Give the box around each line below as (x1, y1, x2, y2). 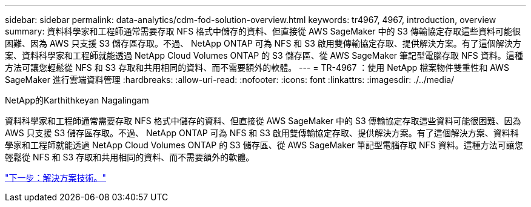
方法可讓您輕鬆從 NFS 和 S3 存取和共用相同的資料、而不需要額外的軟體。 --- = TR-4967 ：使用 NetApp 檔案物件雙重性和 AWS (5, 62, 509, 73)
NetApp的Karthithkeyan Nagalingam (5, 95, 149, 105)
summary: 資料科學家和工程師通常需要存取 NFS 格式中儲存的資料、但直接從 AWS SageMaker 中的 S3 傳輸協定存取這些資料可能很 (5, 26, 521, 36)
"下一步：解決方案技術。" (5, 172, 107, 183)
